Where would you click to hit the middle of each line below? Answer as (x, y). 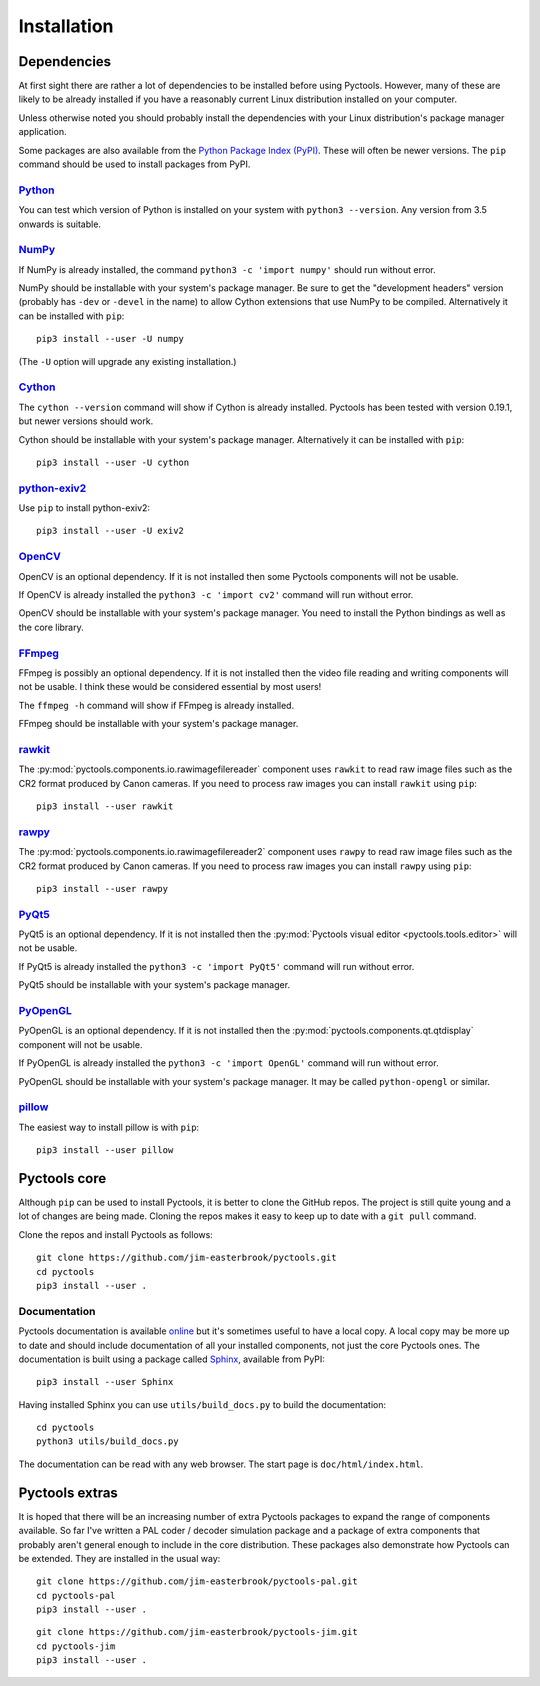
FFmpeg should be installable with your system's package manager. (158, 724)
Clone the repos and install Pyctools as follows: (116, 1234)
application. (42, 132)
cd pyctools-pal (76, 1595)
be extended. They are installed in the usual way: (119, 1558)
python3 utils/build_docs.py (107, 1441)
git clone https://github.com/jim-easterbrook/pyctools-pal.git (197, 1581)
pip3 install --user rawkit (105, 806)
